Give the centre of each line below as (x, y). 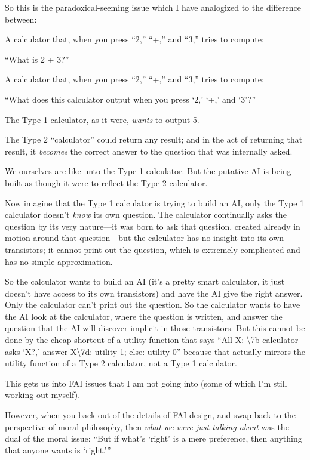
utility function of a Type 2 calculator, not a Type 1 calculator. (121, 363)
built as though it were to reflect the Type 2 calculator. (106, 182)
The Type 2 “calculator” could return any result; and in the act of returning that (154, 139)
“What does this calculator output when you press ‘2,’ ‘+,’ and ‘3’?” (131, 99)
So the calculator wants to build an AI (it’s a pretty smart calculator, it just (145, 281)
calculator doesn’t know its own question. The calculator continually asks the (146, 214)
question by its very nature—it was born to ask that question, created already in (153, 226)
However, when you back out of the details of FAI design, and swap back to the (150, 415)
